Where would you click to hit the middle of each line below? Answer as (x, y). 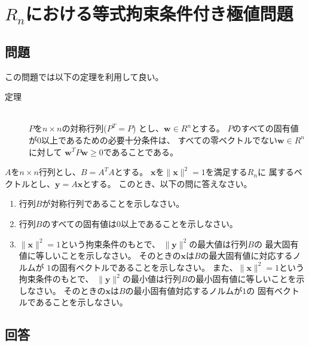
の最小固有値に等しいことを (242, 279)
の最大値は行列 (218, 244)
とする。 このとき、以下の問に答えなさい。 (167, 183)
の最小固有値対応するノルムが (184, 290)
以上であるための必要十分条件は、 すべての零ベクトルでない (159, 140)
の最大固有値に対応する (247, 255)
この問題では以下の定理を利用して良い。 (84, 76)
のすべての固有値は (79, 223)
